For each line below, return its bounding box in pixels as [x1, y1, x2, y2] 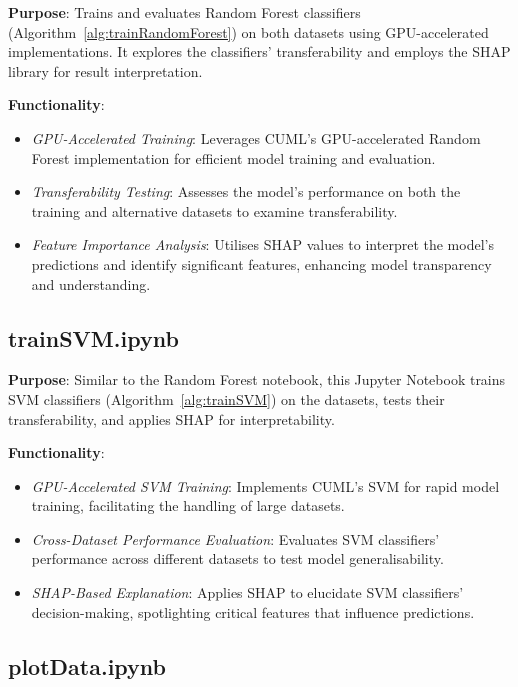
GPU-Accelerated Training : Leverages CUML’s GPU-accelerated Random [31, 127, 481, 148]
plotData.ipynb [8, 650, 167, 681]
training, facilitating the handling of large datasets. [31, 495, 345, 516]
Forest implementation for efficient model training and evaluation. [31, 147, 436, 168]
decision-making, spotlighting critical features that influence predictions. [31, 601, 475, 622]
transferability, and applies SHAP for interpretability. [8, 408, 335, 429]
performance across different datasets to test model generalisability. [31, 548, 444, 569]
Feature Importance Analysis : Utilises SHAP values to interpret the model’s [31, 234, 494, 255]
